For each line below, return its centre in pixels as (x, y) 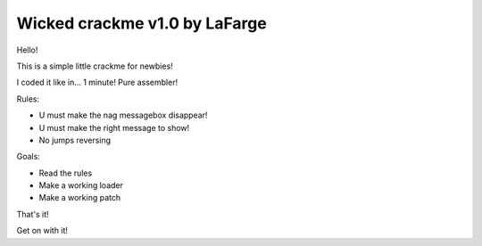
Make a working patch (80, 198)
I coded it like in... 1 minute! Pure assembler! (97, 82)
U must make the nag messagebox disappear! (123, 115)
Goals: (28, 157)
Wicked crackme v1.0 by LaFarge (141, 23)
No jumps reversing (75, 140)
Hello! (27, 50)
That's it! (33, 214)
